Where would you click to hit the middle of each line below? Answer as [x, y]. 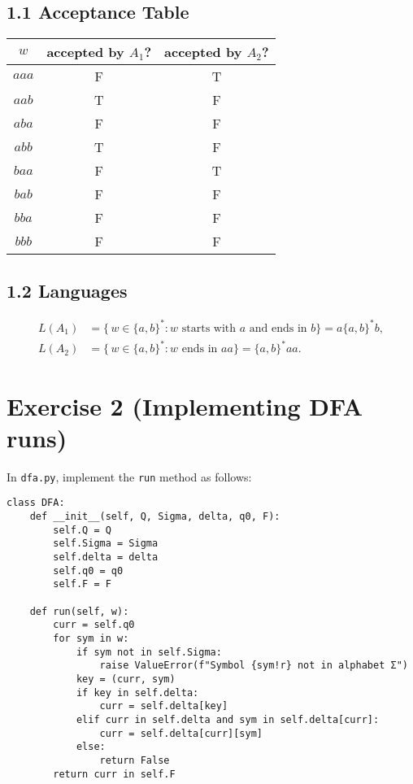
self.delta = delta [106, 558]
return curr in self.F [114, 774]
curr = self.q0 [94, 625]
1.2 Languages [67, 290]
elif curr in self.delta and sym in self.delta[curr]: [228, 719]
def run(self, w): [79, 611]
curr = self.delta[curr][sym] [181, 733]
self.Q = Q [82, 530]
